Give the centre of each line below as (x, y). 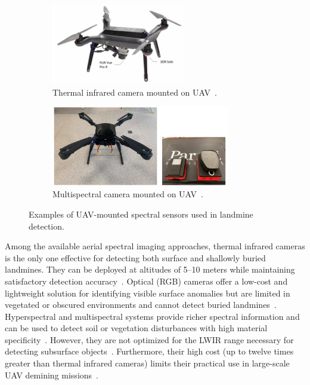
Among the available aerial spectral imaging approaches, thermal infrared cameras (155, 246)
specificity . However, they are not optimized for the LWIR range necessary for (149, 339)
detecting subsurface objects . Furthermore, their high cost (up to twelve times (149, 351)
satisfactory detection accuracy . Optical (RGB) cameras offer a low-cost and (146, 281)
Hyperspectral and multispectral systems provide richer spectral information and (152, 316)
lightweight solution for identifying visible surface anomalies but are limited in (148, 293)
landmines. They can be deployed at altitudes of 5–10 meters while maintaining (150, 269)
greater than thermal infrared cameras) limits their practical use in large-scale (147, 363)
